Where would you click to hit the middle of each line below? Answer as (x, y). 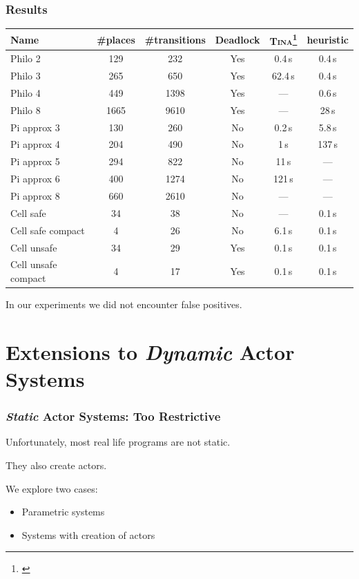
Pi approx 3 (35, 127)
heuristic (328, 39)
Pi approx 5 (35, 161)
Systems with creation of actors (88, 534)
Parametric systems (63, 512)
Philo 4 (26, 92)
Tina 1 (283, 39)
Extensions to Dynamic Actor (150, 352)
